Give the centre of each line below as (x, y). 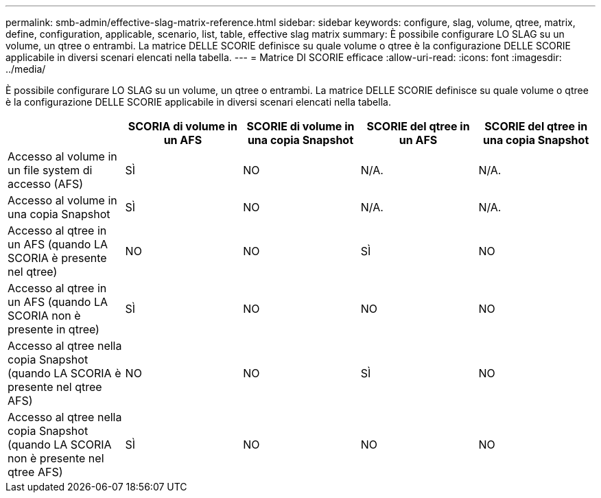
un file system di (50, 170)
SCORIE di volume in (300, 126)
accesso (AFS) (45, 184)
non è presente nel (56, 458)
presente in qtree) (54, 329)
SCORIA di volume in (182, 126)
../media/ (26, 69)
